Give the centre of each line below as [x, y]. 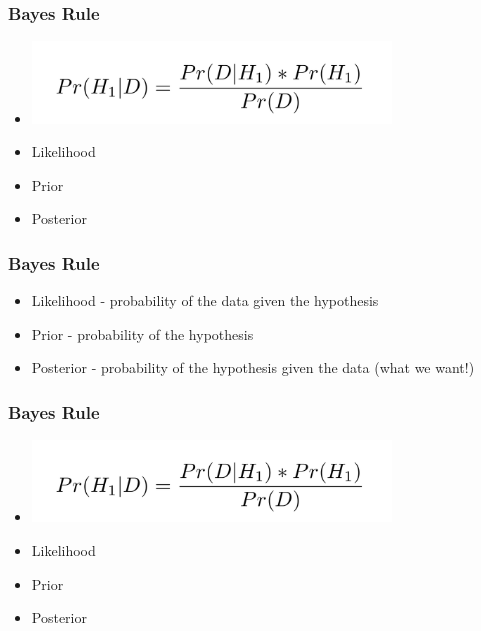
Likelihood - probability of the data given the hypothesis [205, 300]
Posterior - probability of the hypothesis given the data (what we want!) [253, 367]
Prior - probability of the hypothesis [142, 333]
